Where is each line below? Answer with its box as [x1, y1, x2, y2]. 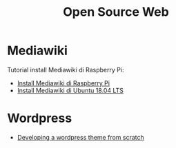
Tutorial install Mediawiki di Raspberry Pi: [7, 65, 124, 74]
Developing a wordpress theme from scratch [17, 133, 145, 141]
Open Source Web [63, 4, 169, 20]
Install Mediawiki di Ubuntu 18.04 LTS [17, 86, 124, 94]
